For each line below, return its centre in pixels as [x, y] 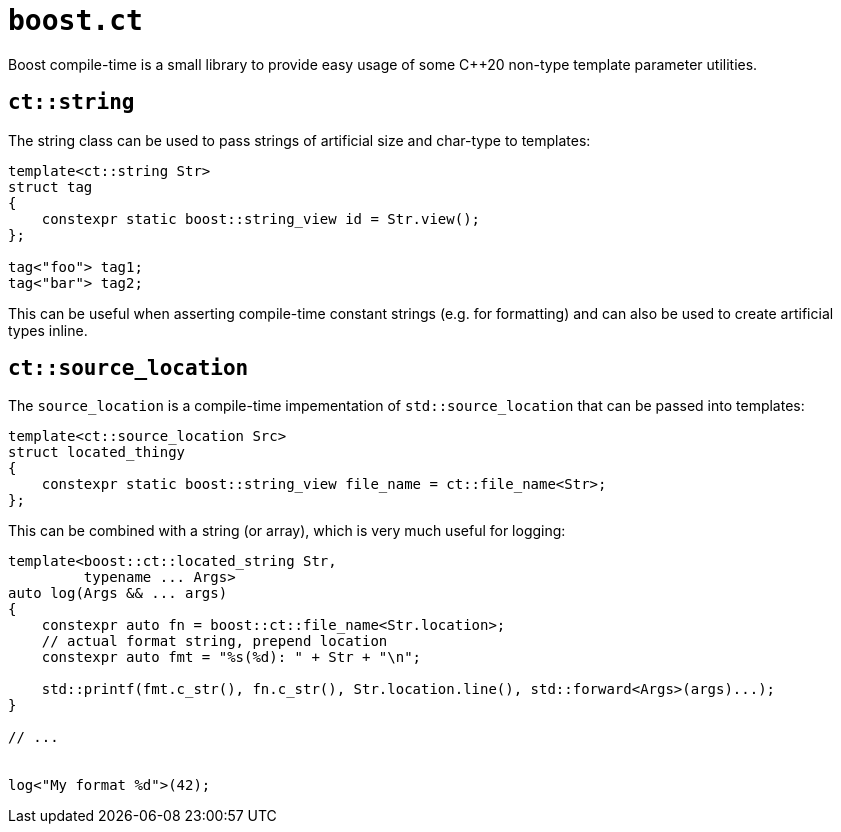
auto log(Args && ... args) [118, 593]
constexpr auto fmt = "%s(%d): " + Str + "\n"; [231, 657]
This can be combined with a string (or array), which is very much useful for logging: [287, 531]
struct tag [50, 186]
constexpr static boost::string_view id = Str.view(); [261, 218]
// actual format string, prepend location [214, 641]
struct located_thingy [97, 452]
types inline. [48, 330]
